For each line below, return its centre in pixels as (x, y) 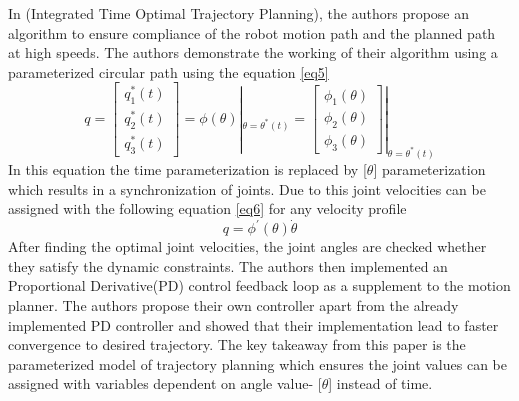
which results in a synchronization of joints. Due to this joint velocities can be (247, 188)
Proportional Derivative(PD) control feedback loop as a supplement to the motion (259, 285)
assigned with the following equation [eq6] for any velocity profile (207, 208)
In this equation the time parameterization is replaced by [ (187, 168)
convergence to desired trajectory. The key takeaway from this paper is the (237, 344)
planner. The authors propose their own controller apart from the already (233, 304)
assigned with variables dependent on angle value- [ (165, 383)
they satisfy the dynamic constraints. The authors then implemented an (228, 265)
